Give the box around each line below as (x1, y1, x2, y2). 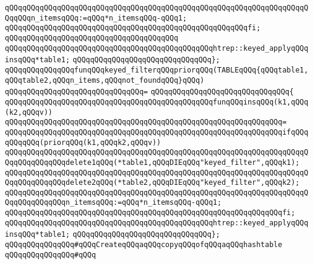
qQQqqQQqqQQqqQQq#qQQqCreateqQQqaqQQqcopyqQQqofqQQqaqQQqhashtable (5, 240, 283, 250)
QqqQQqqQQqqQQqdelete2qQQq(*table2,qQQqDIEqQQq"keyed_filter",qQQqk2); (5, 178, 300, 187)
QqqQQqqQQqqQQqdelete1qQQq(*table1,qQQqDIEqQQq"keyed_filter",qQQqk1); (5, 158, 300, 167)
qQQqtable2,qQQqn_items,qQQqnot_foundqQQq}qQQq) (5, 76, 205, 85)
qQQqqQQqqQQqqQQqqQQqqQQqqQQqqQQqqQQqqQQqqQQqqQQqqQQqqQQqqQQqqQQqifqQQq (5, 127, 309, 137)
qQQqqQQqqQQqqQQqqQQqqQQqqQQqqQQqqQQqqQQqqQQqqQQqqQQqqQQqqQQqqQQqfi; (5, 208, 295, 217)
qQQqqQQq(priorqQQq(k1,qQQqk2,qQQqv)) (5, 138, 161, 147)
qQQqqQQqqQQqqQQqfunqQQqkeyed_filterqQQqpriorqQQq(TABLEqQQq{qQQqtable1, (5, 65, 309, 74)
